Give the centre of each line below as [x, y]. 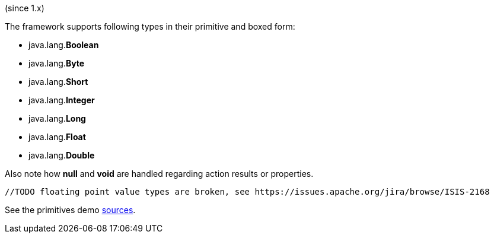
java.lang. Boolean [64, 45]
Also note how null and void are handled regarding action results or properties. [159, 174]
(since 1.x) [25, 8]
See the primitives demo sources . [70, 210]
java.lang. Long [57, 118]
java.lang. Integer [62, 100]
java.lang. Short [58, 82]
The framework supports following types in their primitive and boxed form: [150, 26]
